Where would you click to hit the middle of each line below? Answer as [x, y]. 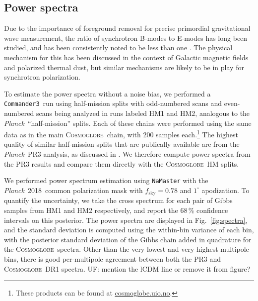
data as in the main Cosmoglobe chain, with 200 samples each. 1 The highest [121, 134]
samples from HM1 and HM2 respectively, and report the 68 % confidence [116, 210]
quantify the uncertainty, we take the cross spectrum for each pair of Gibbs [118, 200]
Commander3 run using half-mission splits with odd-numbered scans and [113, 103]
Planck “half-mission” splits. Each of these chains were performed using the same [128, 123]
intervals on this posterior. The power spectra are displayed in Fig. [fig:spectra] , [126, 220]
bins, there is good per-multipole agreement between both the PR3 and [112, 258]
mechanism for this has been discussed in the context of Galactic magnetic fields [126, 57]
